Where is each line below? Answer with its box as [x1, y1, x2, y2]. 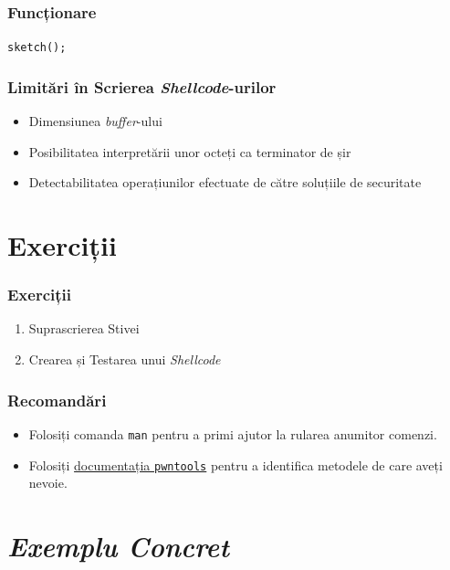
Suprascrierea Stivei [28, 319, 140, 338]
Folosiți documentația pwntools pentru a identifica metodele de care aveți [28, 455, 443, 474]
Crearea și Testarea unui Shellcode [28, 350, 221, 369]
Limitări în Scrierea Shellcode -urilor [7, 75, 277, 98]
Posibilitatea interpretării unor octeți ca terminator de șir [28, 142, 351, 161]
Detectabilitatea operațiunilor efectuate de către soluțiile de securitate [28, 173, 422, 192]
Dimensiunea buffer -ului [28, 111, 162, 131]
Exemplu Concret [7, 526, 229, 565]
